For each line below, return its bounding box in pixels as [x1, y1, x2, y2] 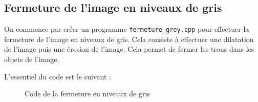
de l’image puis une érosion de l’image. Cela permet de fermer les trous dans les [4, 44, 254, 54]
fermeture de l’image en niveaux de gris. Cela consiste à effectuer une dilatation [4, 33, 254, 44]
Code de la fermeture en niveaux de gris [25, 88, 150, 99]
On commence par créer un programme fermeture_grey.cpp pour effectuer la [4, 24, 249, 34]
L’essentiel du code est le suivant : [4, 71, 111, 81]
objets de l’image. [4, 54, 59, 65]
